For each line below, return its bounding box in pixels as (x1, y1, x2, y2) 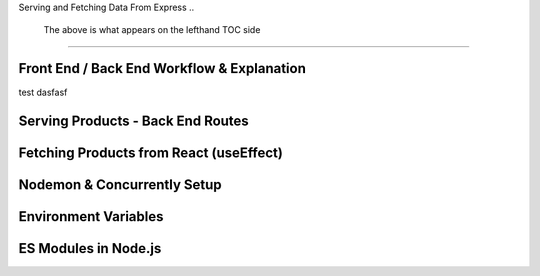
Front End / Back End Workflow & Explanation (18, 60, 307, 77)
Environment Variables (18, 208, 164, 225)
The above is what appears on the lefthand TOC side (43, 24, 261, 36)
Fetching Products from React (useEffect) (18, 145, 284, 162)
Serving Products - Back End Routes (18, 113, 249, 130)
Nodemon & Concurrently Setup (18, 176, 222, 194)
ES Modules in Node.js (18, 240, 162, 257)
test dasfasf (18, 86, 68, 99)
